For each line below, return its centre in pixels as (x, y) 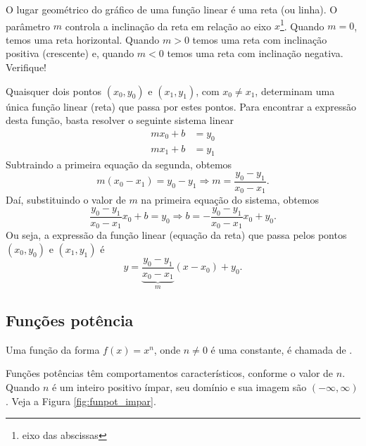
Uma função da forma (53, 349)
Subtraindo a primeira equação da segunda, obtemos (119, 165)
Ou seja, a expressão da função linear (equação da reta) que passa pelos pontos (176, 235)
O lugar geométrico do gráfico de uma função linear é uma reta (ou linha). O (172, 9)
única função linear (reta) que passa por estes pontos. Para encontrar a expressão (181, 106)
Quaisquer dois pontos (54, 91)
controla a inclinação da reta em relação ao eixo (168, 26)
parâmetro (28, 26)
